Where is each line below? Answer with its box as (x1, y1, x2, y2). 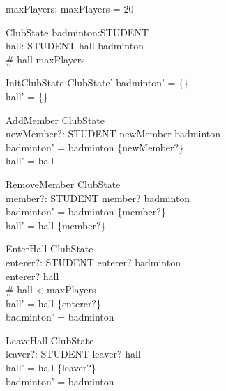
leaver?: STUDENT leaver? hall (6, 346, 141, 361)
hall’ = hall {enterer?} (6, 296, 101, 310)
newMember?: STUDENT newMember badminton (6, 126, 221, 141)
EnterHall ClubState (6, 241, 93, 256)
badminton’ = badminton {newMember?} (6, 139, 184, 154)
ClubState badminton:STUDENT (6, 24, 149, 39)
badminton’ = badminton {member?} (6, 204, 166, 219)
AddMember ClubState (6, 112, 105, 127)
